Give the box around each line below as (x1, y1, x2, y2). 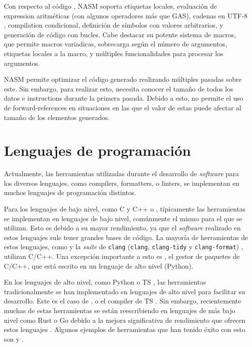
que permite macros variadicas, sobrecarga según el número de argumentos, (4, 39, 227, 49)
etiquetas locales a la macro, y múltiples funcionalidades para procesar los (4, 48, 223, 58)
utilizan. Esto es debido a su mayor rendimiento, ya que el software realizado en (4, 223, 241, 233)
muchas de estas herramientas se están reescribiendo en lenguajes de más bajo (4, 305, 236, 316)
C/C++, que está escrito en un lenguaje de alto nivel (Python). (4, 260, 193, 271)
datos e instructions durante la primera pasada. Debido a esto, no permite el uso (4, 93, 243, 103)
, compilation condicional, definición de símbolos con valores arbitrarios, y (4, 20, 223, 30)
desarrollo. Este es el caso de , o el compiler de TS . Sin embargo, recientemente (4, 296, 241, 306)
